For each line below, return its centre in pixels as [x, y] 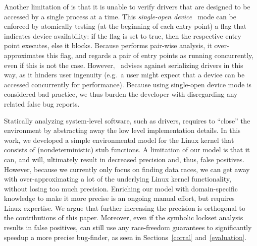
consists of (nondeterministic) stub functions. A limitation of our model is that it [127, 150]
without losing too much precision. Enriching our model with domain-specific [121, 188]
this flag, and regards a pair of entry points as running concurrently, [150, 55]
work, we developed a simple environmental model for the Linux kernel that [119, 140]
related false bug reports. [42, 103]
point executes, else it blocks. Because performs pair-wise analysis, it [108, 45]
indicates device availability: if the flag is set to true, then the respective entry [123, 35]
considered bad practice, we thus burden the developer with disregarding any [121, 94]
